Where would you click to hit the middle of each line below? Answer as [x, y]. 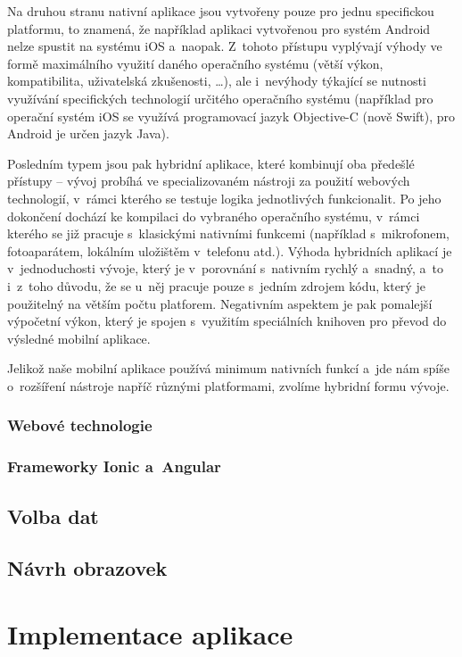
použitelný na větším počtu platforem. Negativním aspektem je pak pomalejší [220, 303]
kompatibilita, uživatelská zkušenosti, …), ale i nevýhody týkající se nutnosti [217, 81]
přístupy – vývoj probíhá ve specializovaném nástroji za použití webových [209, 181]
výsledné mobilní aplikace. [79, 338]
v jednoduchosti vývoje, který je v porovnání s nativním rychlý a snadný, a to [225, 268]
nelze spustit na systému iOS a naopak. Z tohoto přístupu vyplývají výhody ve [225, 46]
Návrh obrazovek [87, 568]
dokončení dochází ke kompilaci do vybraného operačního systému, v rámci [214, 216]
